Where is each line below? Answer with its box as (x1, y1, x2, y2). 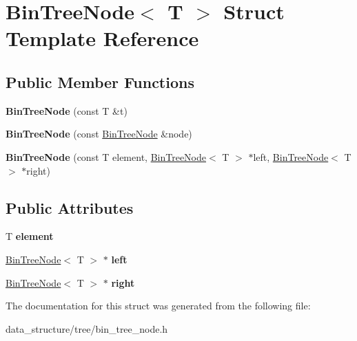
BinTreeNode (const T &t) (6, 103, 127, 118)
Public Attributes (6, 197, 134, 218)
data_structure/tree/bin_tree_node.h (6, 321, 168, 335)
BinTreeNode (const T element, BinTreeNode (6, 149, 207, 164)
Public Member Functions (6, 71, 194, 92)
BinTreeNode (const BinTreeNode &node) (6, 126, 192, 141)
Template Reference (6, 24, 199, 52)
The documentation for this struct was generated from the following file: (6, 298, 311, 313)
